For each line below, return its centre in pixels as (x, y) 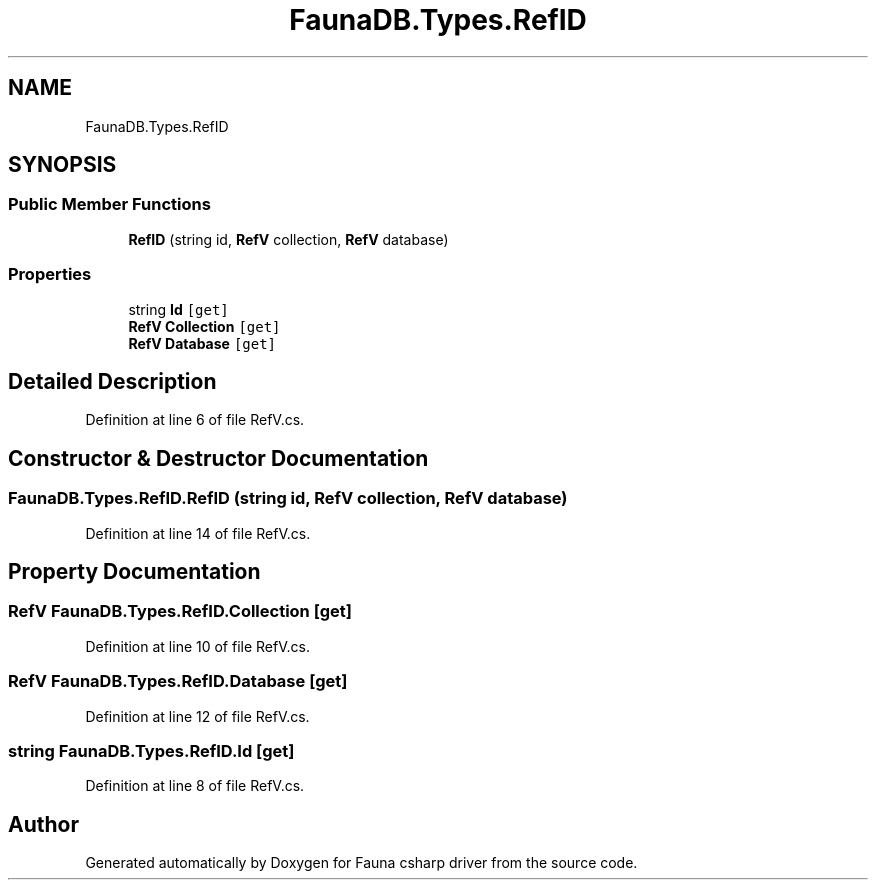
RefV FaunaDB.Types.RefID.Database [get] (178, 681)
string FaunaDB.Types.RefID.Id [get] (151, 750)
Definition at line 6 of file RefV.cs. (195, 420)
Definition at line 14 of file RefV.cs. (198, 533)
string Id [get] (178, 309)
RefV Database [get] (202, 343)
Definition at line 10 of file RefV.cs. (197, 646)
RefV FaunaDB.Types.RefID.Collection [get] (180, 611)
